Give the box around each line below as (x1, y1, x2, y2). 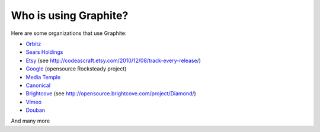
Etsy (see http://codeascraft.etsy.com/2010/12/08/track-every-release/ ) (25, 57, 201, 64)
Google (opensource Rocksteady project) (25, 65, 127, 72)
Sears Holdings (25, 49, 63, 56)
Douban (25, 107, 46, 114)
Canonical (25, 82, 50, 89)
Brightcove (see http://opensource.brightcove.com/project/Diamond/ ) (25, 90, 197, 97)
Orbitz (25, 40, 41, 47)
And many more (11, 117, 50, 124)
